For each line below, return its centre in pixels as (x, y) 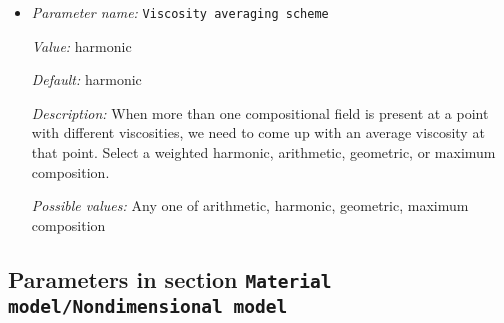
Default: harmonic (86, 79)
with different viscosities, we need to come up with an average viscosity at (258, 132)
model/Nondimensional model (148, 306)
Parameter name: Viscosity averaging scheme (180, 12)
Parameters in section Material (170, 278)
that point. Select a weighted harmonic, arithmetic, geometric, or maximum (263, 152)
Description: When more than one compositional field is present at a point (260, 112)
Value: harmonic (81, 45)
